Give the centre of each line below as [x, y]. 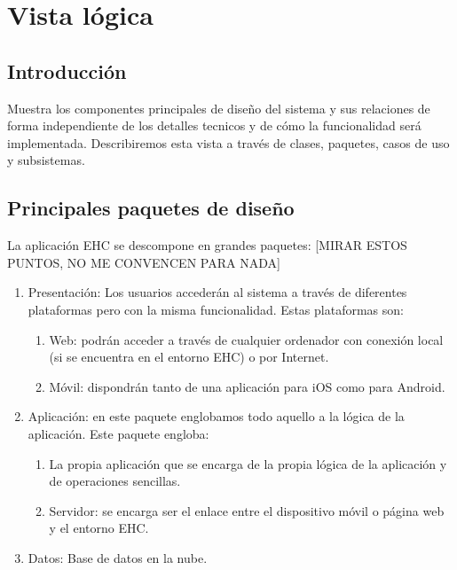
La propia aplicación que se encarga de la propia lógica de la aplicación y [248, 463]
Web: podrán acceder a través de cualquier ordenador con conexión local [246, 339]
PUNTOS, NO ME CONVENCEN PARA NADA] [144, 262]
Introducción [67, 70]
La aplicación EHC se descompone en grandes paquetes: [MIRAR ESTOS [207, 245]
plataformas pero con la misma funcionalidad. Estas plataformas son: [216, 309]
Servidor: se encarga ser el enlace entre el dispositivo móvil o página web [247, 510]
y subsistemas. [46, 160]
